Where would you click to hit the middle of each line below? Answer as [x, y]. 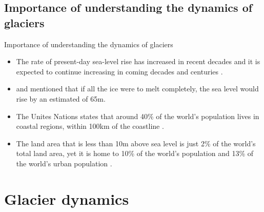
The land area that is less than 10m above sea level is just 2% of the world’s [136, 143]
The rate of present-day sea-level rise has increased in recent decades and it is [138, 61]
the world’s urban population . [64, 163]
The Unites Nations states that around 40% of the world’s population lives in [138, 116]
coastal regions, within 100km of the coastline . [90, 126]
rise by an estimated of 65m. [61, 98]
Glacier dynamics [67, 198]
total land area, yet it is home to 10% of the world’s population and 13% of [135, 153]
